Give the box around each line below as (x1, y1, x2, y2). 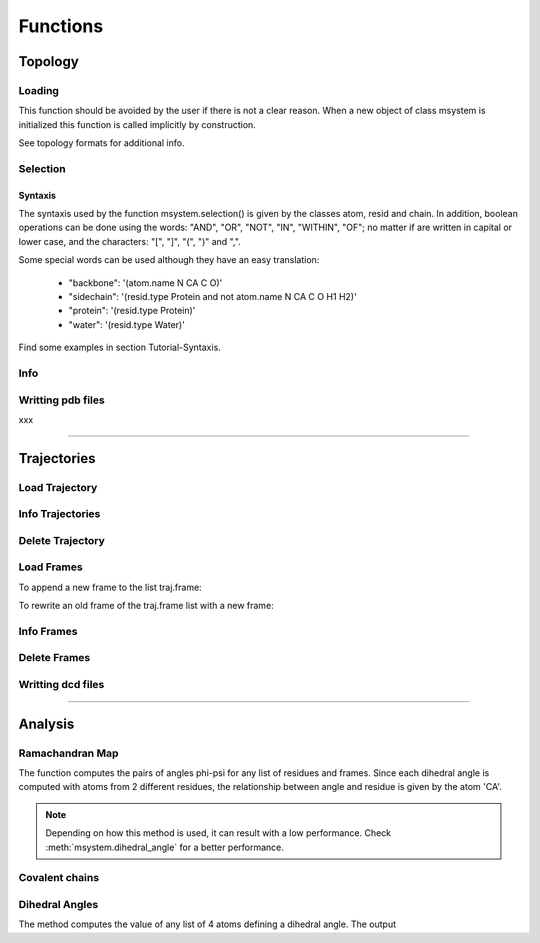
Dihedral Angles (18, 897, 99, 911)
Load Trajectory (18, 480, 98, 494)
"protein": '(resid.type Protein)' (68, 305, 196, 317)
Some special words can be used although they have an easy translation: (18, 254, 320, 266)
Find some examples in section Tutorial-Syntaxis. (18, 341, 222, 354)
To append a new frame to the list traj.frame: (18, 581, 202, 593)
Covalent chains (18, 871, 100, 885)
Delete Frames (18, 651, 91, 665)
